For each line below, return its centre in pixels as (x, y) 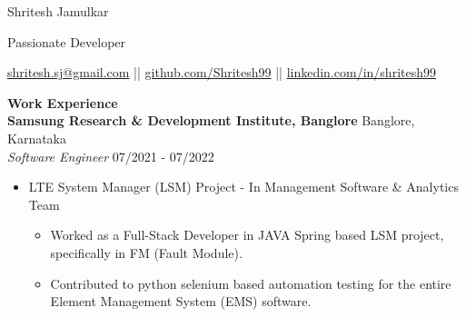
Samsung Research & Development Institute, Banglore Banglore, (211, 120)
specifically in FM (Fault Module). (146, 252)
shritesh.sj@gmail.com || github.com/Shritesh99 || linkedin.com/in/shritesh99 (222, 72)
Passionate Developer (67, 41)
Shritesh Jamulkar (58, 11)
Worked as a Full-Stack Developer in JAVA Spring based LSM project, (247, 235)
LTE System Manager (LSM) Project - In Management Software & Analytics (243, 187)
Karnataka (37, 138)
